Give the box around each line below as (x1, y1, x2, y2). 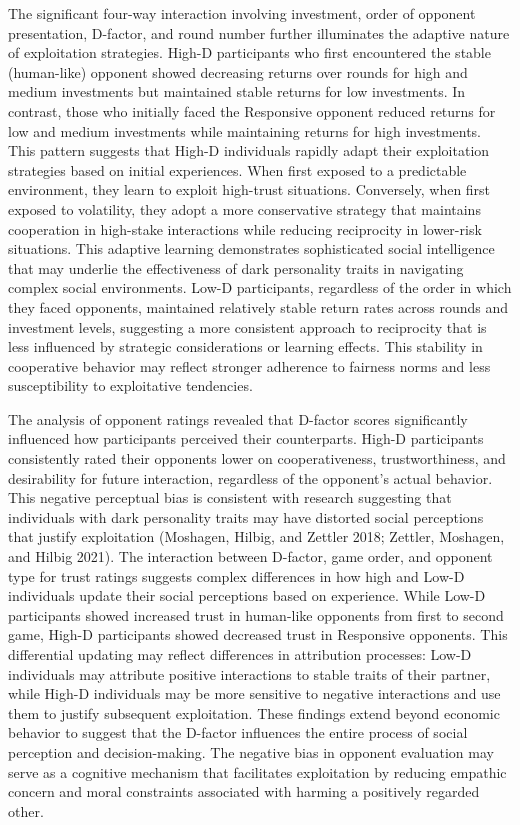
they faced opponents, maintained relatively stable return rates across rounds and (8, 296, 509, 317)
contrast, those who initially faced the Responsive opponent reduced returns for (8, 100, 496, 121)
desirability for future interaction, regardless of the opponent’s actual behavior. (8, 467, 493, 488)
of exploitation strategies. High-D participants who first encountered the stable (8, 42, 491, 63)
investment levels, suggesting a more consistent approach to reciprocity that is (8, 316, 487, 337)
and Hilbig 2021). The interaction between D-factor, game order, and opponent (8, 546, 493, 567)
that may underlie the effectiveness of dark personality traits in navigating (8, 257, 464, 278)
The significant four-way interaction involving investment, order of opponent (8, 3, 476, 23)
